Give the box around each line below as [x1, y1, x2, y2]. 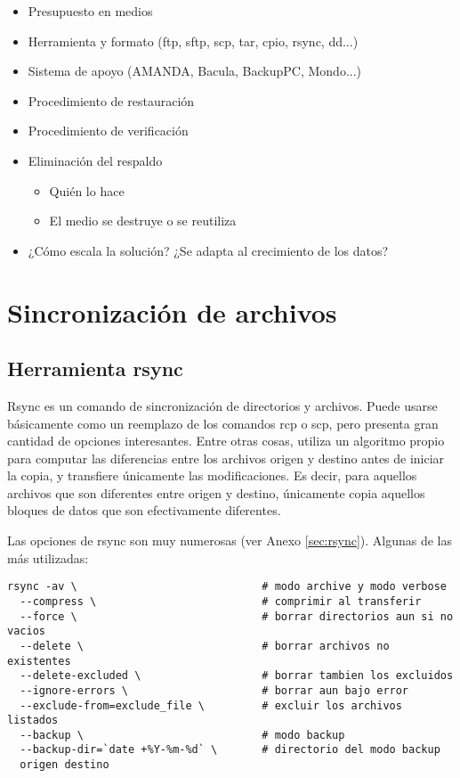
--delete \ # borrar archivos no [20, 639, 390, 652]
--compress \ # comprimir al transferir [20, 594, 422, 608]
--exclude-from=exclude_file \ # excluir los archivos [20, 699, 402, 712]
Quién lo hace [49, 181, 125, 200]
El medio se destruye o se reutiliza [49, 211, 237, 230]
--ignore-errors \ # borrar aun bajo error [20, 684, 409, 697]
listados [7, 714, 59, 727]
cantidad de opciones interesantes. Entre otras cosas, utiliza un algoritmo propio [7, 431, 445, 450]
